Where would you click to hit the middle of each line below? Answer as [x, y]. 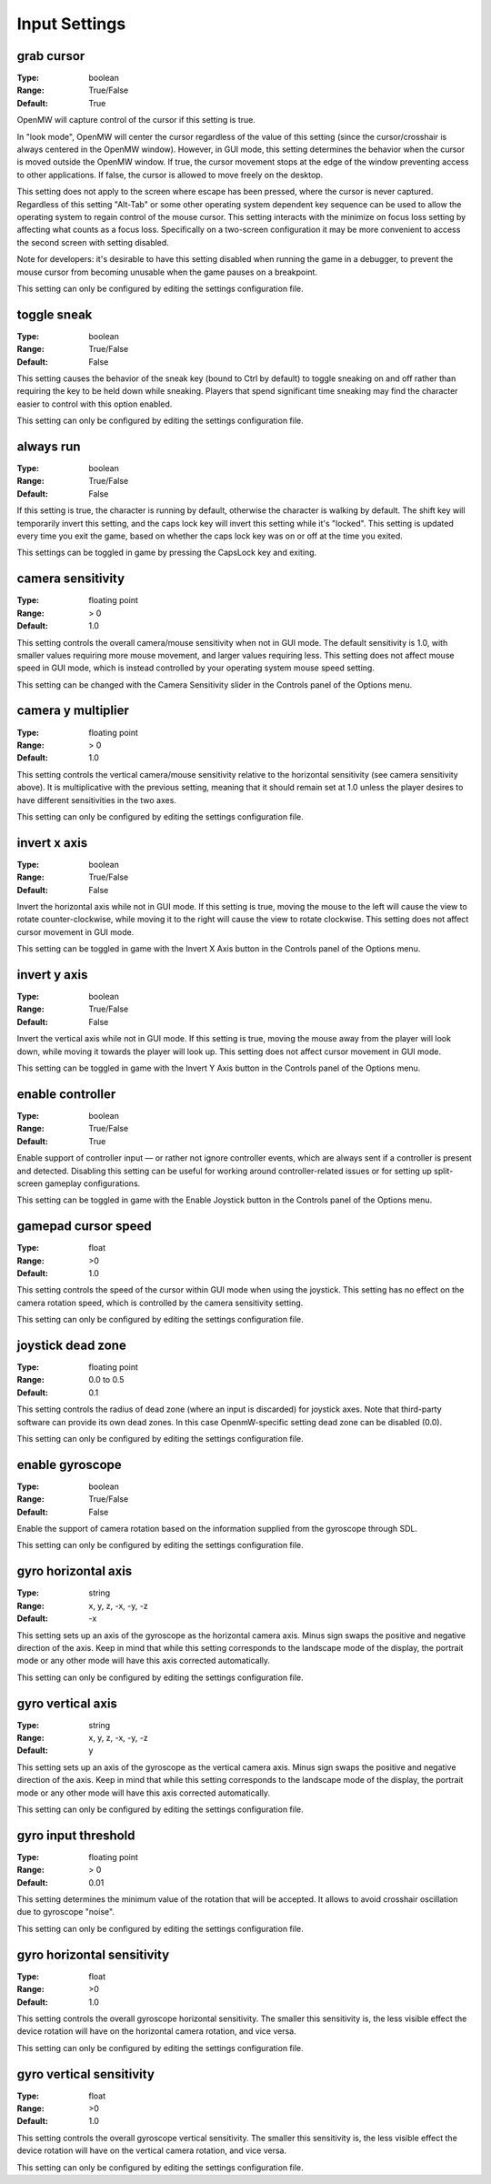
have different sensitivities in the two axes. [97, 800]
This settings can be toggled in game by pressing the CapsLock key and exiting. [167, 553]
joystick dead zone [71, 1345]
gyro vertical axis [67, 1703]
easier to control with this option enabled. [95, 404]
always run [49, 446]
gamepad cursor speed [84, 1227]
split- [443, 1171]
